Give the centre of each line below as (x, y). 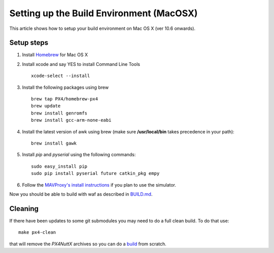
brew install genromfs (59, 113)
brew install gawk (54, 143)
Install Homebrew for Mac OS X (55, 55)
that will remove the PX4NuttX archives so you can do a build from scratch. (88, 244)
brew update (46, 106)
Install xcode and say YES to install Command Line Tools (81, 64)
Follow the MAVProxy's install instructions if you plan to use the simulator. (99, 185)
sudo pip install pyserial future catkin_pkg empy (95, 173)
